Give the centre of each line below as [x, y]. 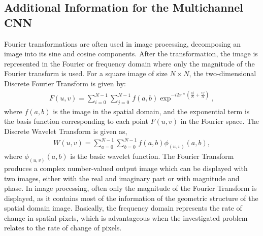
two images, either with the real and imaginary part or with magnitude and [122, 178]
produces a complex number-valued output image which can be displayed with [126, 168]
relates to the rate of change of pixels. [63, 228]
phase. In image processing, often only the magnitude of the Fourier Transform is [130, 188]
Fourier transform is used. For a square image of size [86, 73]
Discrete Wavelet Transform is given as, [66, 131]
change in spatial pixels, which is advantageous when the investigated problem [126, 217]
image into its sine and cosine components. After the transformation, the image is [131, 54]
